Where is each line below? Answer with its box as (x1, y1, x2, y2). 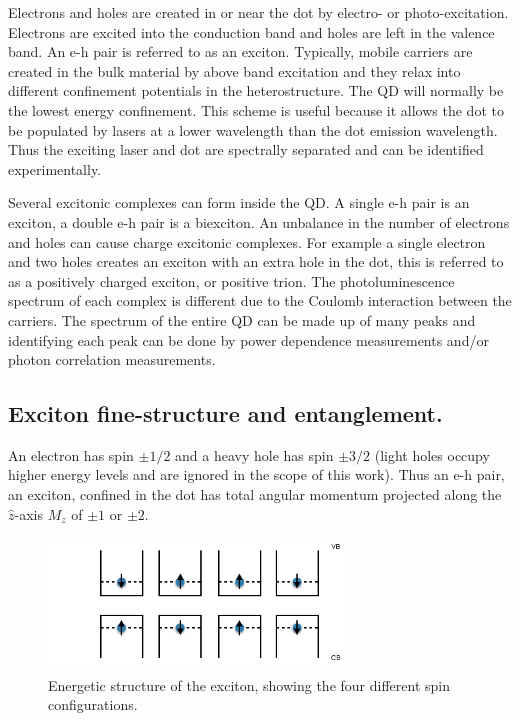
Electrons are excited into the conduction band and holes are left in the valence (8, 21, 495, 42)
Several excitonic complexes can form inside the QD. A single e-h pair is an (8, 192, 470, 213)
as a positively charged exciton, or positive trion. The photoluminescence (8, 270, 455, 291)
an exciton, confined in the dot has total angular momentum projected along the (8, 484, 502, 505)
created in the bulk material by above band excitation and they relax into (8, 60, 461, 81)
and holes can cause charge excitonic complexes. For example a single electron (8, 231, 486, 252)
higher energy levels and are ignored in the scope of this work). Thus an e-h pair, (8, 464, 505, 485)
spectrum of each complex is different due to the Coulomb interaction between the (8, 290, 512, 311)
